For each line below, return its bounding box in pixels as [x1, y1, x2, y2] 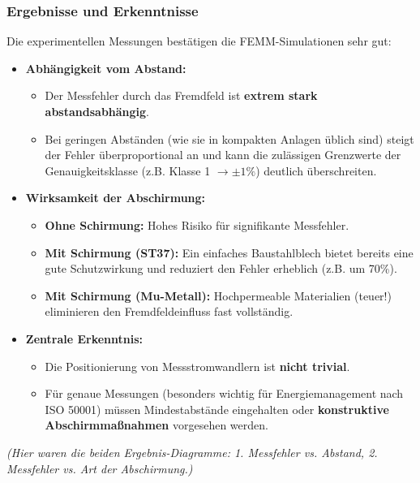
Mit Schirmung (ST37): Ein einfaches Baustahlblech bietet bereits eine [45, 244, 414, 261]
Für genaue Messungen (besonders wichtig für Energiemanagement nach [45, 385, 404, 402]
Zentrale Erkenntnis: [25, 330, 144, 347]
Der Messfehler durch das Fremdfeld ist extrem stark [45, 87, 318, 104]
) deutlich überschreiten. [255, 162, 377, 179]
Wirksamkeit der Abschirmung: [25, 189, 206, 206]
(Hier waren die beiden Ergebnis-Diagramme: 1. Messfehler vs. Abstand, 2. [6, 443, 378, 460]
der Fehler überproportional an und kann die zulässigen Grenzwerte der [45, 146, 401, 163]
